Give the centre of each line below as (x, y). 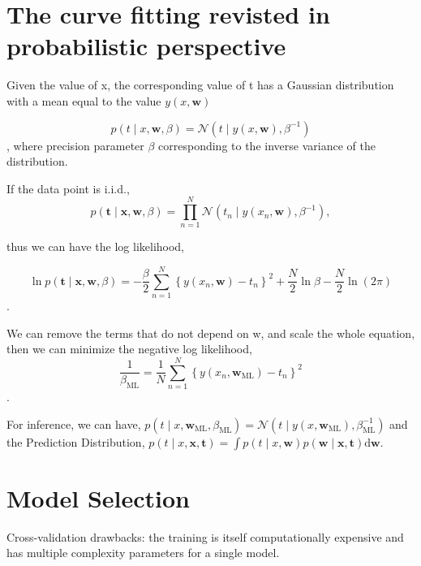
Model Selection (98, 497)
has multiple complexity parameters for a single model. (143, 553)
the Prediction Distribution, (76, 441)
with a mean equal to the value (84, 100)
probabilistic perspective (146, 46)
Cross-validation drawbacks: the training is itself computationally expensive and (205, 536)
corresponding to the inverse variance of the (267, 145)
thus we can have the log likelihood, (96, 246)
